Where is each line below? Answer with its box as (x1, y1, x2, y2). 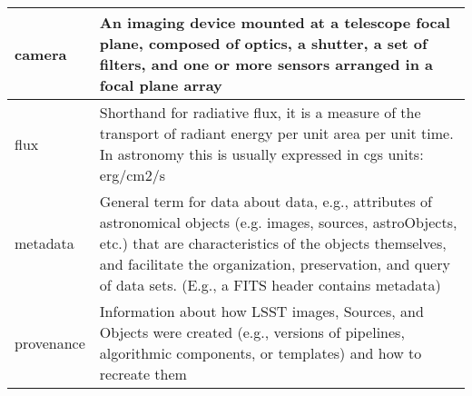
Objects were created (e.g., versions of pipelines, (99, 322, 405, 342)
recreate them (99, 363, 187, 384)
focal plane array (99, 74, 222, 95)
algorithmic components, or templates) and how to (99, 342, 422, 363)
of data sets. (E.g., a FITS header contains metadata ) (99, 274, 441, 295)
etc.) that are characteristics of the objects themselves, (99, 233, 447, 253)
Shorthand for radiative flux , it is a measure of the (99, 102, 421, 123)
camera (15, 43, 67, 64)
